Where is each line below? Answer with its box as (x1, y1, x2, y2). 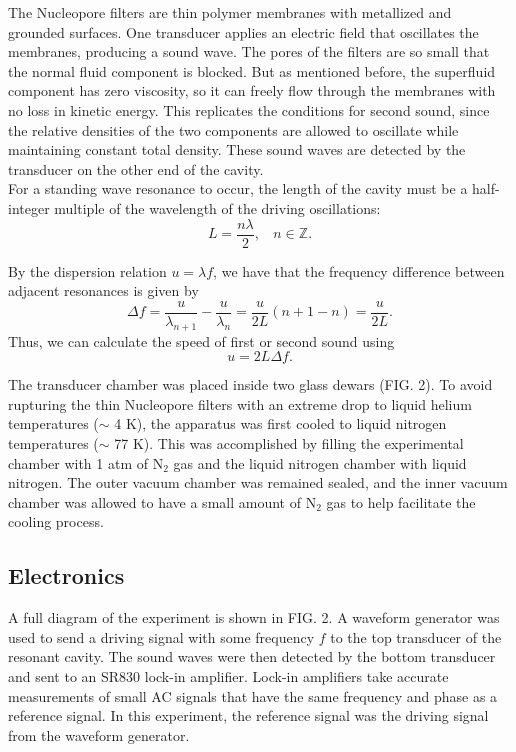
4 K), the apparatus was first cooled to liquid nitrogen (114, 413, 447, 434)
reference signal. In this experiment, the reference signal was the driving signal (8, 705, 489, 726)
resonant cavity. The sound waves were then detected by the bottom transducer (8, 646, 496, 667)
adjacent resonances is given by (8, 280, 199, 301)
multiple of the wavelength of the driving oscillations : (54, 197, 381, 218)
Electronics (8, 560, 125, 591)
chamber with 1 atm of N (8, 452, 164, 473)
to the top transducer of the (330, 626, 502, 647)
